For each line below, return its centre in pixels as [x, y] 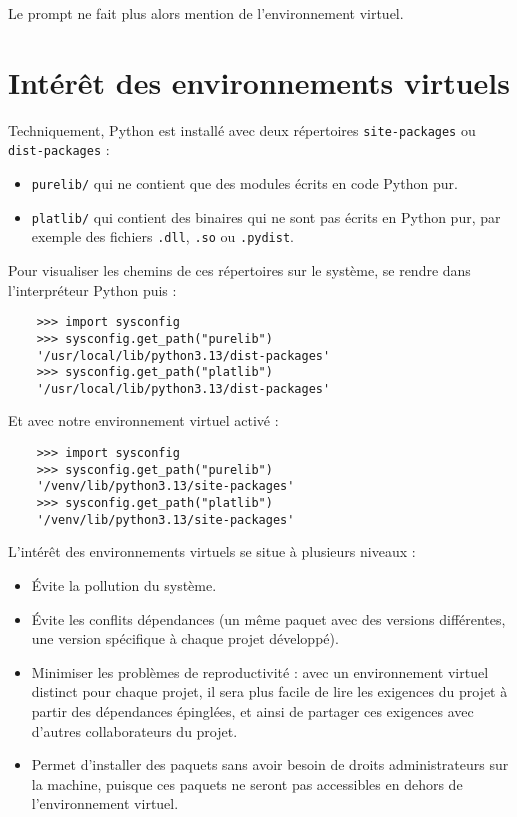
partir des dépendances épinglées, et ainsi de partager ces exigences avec [252, 710]
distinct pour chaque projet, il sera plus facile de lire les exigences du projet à [269, 691]
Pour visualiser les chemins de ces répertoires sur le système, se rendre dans [239, 270]
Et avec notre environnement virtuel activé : [143, 420]
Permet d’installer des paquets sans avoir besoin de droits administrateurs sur [270, 764]
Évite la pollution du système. [124, 584]
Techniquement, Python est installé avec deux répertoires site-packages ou [242, 129]
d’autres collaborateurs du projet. [134, 730]
